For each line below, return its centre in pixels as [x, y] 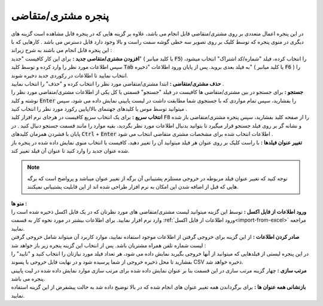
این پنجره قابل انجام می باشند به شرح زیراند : [62, 50]
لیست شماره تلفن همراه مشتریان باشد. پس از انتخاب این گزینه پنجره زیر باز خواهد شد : [109, 245]
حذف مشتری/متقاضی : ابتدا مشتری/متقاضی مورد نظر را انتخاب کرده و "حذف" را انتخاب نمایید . [118, 83]
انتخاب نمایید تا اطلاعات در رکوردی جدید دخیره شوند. [70, 75]
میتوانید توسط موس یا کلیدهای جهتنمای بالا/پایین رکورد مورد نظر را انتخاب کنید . [99, 109]
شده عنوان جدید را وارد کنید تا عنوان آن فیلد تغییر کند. [70, 151]
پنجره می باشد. [28, 279]
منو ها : [19, 203]
